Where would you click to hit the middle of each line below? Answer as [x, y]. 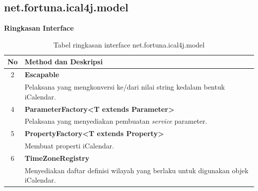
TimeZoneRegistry [57, 158]
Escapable [42, 74]
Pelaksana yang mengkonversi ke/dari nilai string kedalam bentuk [125, 87]
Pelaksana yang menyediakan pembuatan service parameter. [116, 121]
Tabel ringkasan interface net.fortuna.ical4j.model [129, 44]
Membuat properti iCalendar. [69, 146]
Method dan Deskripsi [64, 62]
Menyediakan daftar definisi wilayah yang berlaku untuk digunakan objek [136, 170]
